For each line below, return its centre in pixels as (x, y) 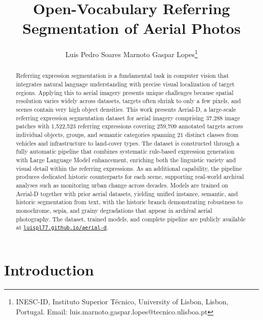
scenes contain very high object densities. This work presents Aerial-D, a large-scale (126, 109)
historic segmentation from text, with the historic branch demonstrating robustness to (129, 202)
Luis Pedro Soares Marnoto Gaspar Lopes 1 (131, 53)
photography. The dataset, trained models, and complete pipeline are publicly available (131, 219)
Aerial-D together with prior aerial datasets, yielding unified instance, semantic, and (127, 193)
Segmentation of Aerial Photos (131, 28)
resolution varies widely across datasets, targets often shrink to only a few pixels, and (128, 101)
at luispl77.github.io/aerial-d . (62, 227)
